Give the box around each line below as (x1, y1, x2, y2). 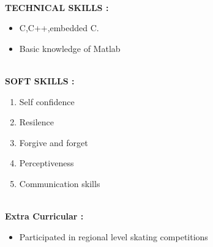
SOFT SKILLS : (5, 74, 75, 87)
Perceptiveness (19, 157, 74, 169)
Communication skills (19, 177, 100, 190)
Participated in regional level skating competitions (19, 230, 208, 243)
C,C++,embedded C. (19, 21, 99, 34)
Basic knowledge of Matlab (19, 42, 121, 54)
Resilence (19, 116, 54, 128)
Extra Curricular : (5, 210, 84, 223)
